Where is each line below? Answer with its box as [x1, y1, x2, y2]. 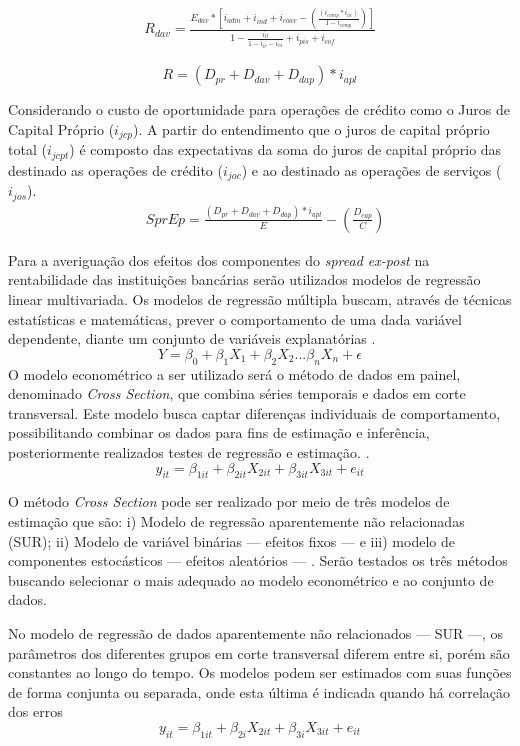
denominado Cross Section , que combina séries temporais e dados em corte [8, 383, 466, 404]
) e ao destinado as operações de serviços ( [241, 159, 502, 180]
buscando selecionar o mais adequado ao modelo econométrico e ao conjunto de [8, 569, 494, 590]
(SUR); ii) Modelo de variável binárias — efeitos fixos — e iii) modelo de [8, 530, 455, 551]
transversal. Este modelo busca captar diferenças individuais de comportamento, [8, 402, 501, 423]
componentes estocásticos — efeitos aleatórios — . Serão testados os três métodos [8, 550, 508, 571]
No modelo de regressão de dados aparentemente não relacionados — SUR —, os [8, 622, 503, 643]
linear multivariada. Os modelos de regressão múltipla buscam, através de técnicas [8, 289, 512, 310]
